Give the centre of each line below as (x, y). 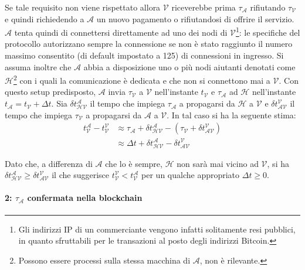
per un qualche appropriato (191, 175)
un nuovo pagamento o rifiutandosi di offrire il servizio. (195, 18)
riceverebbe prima (204, 7)
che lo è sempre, (134, 163)
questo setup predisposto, (50, 92)
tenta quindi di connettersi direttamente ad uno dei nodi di (121, 32)
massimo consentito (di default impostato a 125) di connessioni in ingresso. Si (144, 55)
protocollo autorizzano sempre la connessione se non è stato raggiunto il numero (149, 44)
